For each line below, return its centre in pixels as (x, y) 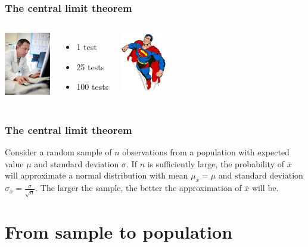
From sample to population (119, 232)
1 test (87, 47)
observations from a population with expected (206, 152)
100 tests (93, 87)
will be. (265, 188)
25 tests (91, 66)
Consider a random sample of (58, 152)
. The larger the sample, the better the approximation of (139, 188)
